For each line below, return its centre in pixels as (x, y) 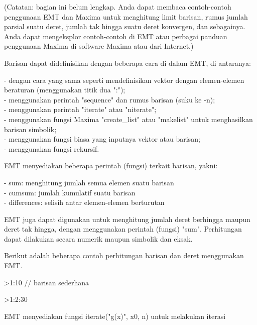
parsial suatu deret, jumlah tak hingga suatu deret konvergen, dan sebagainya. (125, 26)
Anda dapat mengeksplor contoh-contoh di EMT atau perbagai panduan (116, 36)
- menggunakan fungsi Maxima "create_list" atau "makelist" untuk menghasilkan (128, 119)
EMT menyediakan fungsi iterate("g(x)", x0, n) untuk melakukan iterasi (115, 316)
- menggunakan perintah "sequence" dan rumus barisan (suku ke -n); (110, 99)
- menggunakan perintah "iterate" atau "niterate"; (80, 109)
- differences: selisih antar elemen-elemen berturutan (84, 202)
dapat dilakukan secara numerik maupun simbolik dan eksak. (98, 238)
